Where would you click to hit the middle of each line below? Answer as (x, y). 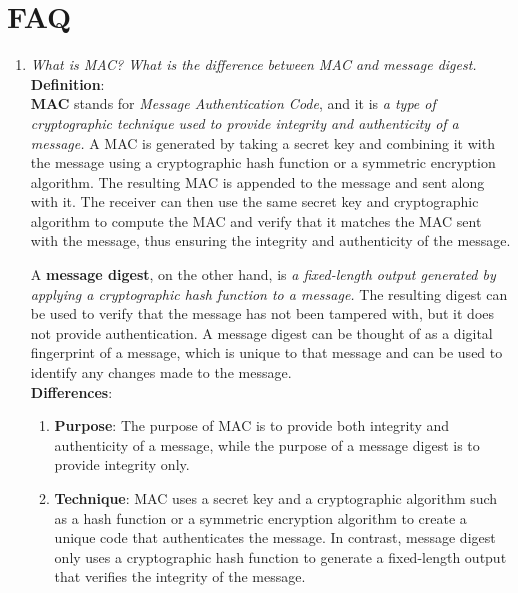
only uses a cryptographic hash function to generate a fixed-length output (280, 556)
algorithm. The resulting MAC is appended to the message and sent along (257, 181)
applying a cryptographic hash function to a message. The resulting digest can (269, 293)
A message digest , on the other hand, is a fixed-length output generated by (263, 274)
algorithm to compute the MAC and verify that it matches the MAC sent (256, 220)
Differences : (71, 391)
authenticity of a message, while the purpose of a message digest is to (267, 444)
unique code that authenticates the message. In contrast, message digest (275, 537)
